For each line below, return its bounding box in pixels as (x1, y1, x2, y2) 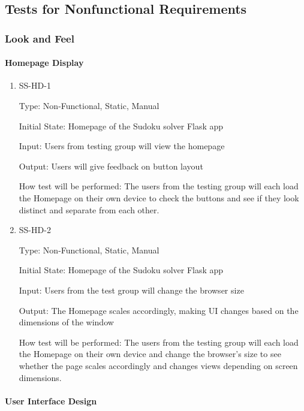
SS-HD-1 (19, 79, 51, 92)
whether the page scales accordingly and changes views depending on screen (19, 359, 298, 371)
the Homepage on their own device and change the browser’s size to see (19, 347, 281, 360)
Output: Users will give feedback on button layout (19, 159, 203, 172)
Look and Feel (5, 31, 74, 46)
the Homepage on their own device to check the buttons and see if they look (19, 191, 299, 204)
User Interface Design (5, 394, 97, 407)
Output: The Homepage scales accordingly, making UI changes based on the (19, 304, 299, 316)
